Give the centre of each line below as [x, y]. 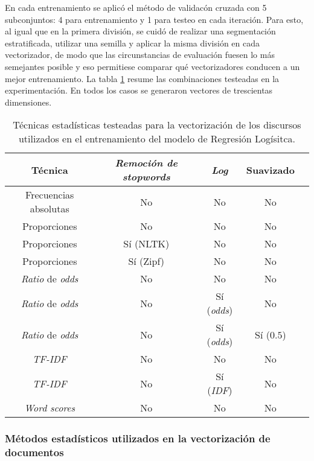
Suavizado [270, 170]
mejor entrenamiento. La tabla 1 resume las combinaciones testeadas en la [142, 78]
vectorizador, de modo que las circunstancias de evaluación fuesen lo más [140, 55]
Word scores [50, 408]
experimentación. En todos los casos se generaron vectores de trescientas [139, 90]
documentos [34, 452]
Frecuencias [50, 195]
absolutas [50, 209]
